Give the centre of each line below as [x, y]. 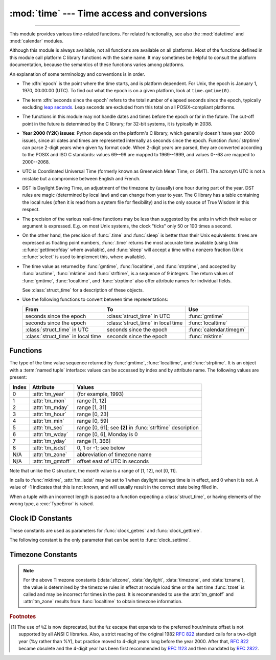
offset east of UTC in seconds [113, 461]
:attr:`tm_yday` [49, 441]
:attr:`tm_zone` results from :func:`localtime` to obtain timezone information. [103, 602]
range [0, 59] [93, 421]
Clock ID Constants [41, 518]
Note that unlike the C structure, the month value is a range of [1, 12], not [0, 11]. [93, 470]
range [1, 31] [92, 407]
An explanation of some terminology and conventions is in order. [77, 74]
